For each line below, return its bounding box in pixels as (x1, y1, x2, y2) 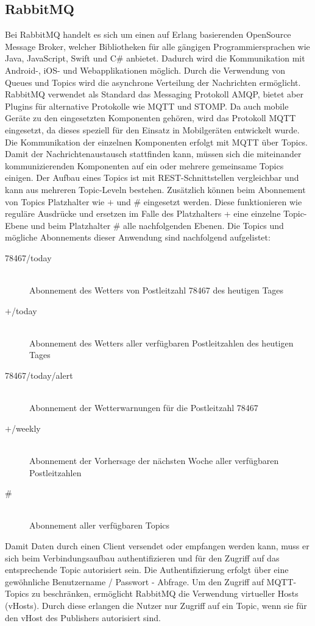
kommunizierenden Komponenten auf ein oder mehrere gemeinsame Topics (5, 159, 284, 172)
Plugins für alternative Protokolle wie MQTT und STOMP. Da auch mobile (5, 99, 289, 112)
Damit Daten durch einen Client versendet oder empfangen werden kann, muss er (5, 539, 310, 552)
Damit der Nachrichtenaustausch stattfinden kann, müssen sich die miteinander (5, 147, 302, 160)
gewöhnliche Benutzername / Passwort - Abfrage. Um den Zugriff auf (5, 575, 264, 588)
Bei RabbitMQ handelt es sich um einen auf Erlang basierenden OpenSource (5, 28, 291, 41)
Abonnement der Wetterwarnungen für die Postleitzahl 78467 (29, 401, 258, 414)
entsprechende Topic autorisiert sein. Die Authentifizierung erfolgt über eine (5, 563, 289, 576)
